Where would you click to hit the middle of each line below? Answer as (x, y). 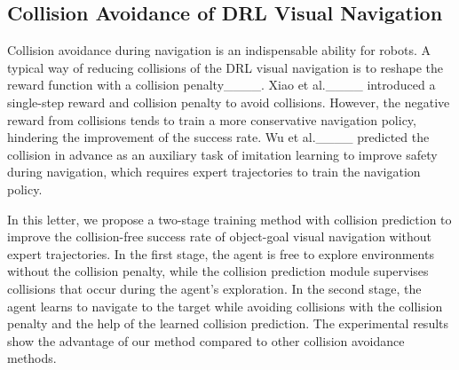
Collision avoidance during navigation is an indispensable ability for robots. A (219, 50)
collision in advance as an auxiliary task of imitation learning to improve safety (222, 154)
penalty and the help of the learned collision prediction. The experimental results (228, 323)
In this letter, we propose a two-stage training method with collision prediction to (229, 219)
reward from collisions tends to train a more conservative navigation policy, (212, 119)
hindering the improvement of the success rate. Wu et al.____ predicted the (218, 137)
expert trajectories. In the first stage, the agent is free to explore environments (221, 253)
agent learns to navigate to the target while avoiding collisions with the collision (225, 306)
